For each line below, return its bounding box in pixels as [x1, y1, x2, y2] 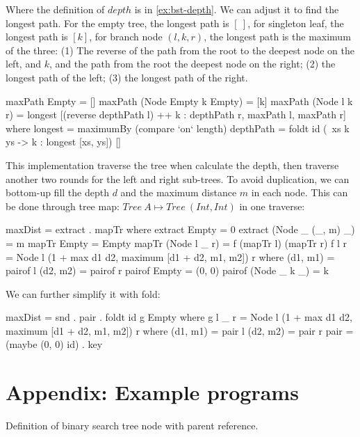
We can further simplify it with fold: [6, 286, 161, 301]
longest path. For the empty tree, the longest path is [6, 15, 229, 30]
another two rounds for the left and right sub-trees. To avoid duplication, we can [6, 171, 350, 186]
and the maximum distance [120, 185, 237, 200]
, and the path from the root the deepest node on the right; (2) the [49, 56, 336, 71]
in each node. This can [251, 185, 348, 200]
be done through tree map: [6, 198, 120, 213]
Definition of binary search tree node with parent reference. [6, 418, 259, 433]
